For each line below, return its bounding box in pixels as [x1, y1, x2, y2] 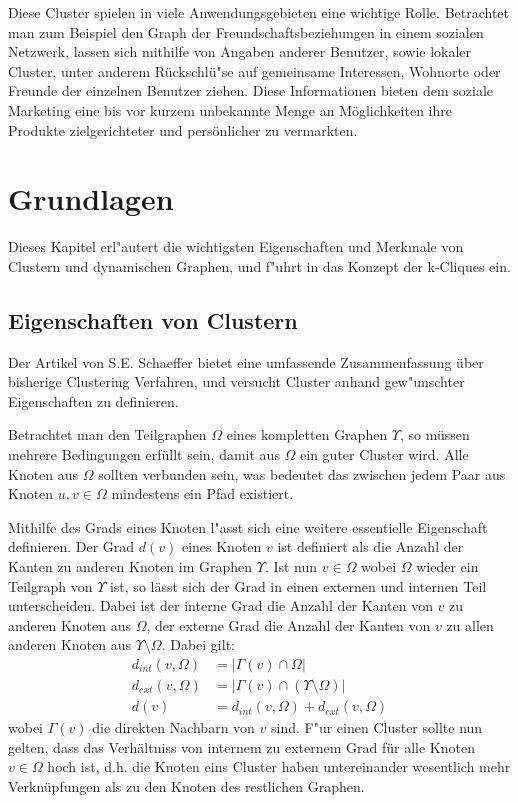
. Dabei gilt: [161, 634, 235, 655]
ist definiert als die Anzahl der [277, 536, 464, 557]
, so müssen [400, 424, 470, 445]
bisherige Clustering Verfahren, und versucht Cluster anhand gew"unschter [8, 371, 465, 392]
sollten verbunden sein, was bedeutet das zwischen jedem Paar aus [98, 463, 506, 484]
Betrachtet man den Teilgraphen [8, 424, 207, 445]
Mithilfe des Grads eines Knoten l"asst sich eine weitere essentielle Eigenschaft [8, 516, 488, 537]
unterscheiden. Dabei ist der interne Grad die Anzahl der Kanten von [8, 595, 433, 616]
